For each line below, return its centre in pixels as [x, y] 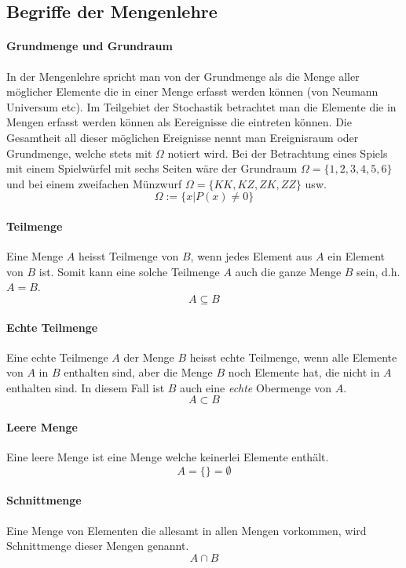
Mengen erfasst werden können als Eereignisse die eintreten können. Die [179, 122]
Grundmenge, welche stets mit [79, 153]
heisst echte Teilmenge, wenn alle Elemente [293, 357]
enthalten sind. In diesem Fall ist [86, 387]
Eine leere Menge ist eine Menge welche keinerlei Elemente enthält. [168, 457]
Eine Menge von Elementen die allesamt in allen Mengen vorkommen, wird [187, 530]
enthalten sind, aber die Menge [138, 372]
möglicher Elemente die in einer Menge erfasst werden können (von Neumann [192, 91]
